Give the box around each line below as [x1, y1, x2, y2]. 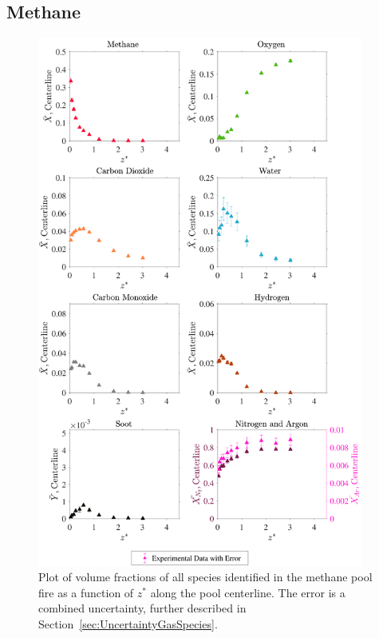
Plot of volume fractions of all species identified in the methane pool [38, 568, 373, 585]
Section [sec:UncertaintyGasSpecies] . [38, 615, 218, 632]
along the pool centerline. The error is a [150, 584, 345, 600]
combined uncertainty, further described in [38, 600, 247, 616]
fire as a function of [38, 584, 134, 600]
